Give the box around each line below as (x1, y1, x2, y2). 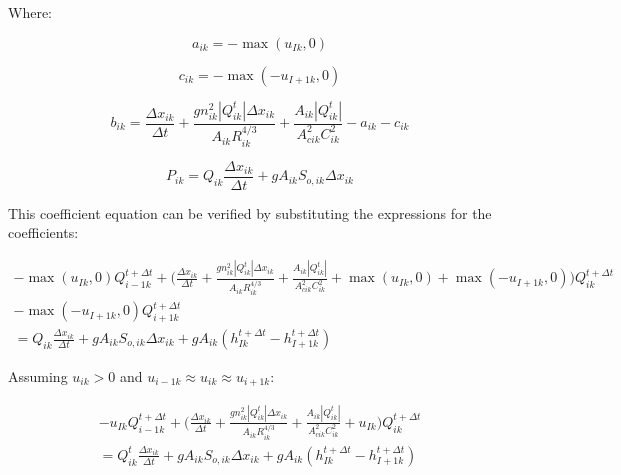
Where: (8, 2, 52, 22)
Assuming (8, 366, 68, 387)
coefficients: (8, 222, 79, 243)
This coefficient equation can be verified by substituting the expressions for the (8, 202, 492, 223)
